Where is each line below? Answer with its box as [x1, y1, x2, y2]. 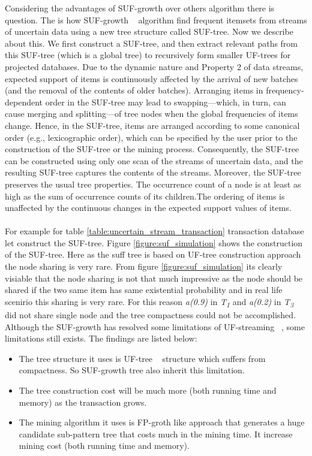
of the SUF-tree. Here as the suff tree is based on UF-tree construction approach [5, 248, 301, 261]
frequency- [266, 84, 304, 96]
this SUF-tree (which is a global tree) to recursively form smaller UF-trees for [5, 49, 291, 61]
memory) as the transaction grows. [19, 395, 147, 408]
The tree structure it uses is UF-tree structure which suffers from [19, 352, 266, 364]
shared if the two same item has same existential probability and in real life [5, 283, 283, 296]
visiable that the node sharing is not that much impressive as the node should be [5, 271, 303, 284]
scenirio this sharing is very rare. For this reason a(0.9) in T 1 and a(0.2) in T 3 [5, 295, 294, 309]
